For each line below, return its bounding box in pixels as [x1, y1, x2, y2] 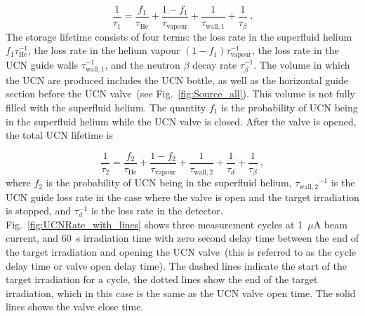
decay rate [192, 57, 237, 71]
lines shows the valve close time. [6, 299, 144, 314]
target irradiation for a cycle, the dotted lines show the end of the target [6, 272, 318, 287]
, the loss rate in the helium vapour [28, 43, 180, 57]
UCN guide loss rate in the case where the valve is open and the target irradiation [6, 189, 359, 204]
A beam [313, 217, 347, 231]
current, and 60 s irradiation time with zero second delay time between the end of [6, 231, 359, 245]
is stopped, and [6, 203, 72, 218]
